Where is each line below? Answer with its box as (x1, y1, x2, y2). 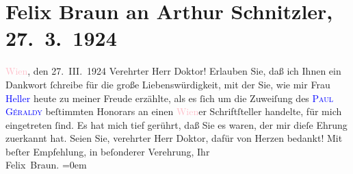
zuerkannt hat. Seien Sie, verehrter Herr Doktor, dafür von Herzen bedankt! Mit (5, 131, 343, 145)
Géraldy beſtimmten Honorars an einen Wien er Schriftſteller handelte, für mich (5, 104, 342, 119)
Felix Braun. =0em (5, 158, 87, 172)
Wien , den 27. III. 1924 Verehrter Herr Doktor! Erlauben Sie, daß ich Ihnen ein (5, 64, 341, 78)
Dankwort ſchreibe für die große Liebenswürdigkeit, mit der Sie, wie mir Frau (5, 77, 330, 91)
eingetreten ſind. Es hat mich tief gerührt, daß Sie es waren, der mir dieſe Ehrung (5, 117, 348, 132)
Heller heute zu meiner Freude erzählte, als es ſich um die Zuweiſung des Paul (5, 90, 334, 105)
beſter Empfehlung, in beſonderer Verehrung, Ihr (5, 144, 210, 158)
